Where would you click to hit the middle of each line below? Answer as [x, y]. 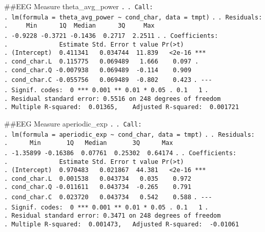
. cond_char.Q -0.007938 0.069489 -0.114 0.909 [98, 70]
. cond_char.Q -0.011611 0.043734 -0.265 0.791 [98, 187]
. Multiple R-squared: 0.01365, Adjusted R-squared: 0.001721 [122, 107]
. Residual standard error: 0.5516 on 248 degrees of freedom [113, 99]
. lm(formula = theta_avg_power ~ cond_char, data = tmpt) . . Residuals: [133, 17]
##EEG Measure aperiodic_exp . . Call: [73, 123]
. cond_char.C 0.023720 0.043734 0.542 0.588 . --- [108, 197]
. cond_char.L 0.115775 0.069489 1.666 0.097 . [101, 61]
